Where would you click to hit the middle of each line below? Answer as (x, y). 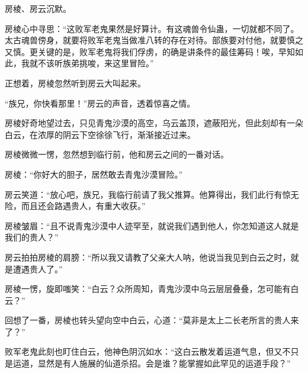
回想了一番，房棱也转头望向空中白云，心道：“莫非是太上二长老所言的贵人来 (152, 320)
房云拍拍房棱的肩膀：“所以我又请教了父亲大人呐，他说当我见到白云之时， (148, 257)
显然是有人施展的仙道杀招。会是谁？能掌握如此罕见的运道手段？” (164, 363)
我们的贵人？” (32, 237)
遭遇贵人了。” (38, 269)
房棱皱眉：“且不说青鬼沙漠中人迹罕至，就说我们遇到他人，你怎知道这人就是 (152, 225)
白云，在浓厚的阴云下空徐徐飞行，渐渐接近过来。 (100, 134)
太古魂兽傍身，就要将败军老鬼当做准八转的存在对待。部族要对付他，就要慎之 (154, 40)
